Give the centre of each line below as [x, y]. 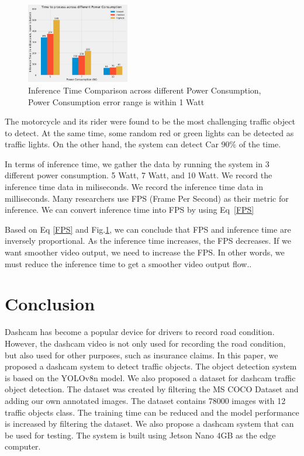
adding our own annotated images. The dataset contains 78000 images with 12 [145, 400]
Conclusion [50, 304]
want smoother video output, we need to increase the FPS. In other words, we [145, 252]
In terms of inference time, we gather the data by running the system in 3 [137, 163]
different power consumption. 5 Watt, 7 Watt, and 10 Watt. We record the [139, 175]
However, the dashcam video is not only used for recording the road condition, [145, 343]
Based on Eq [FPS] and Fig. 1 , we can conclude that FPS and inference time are [148, 229]
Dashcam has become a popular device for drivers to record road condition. [140, 332]
